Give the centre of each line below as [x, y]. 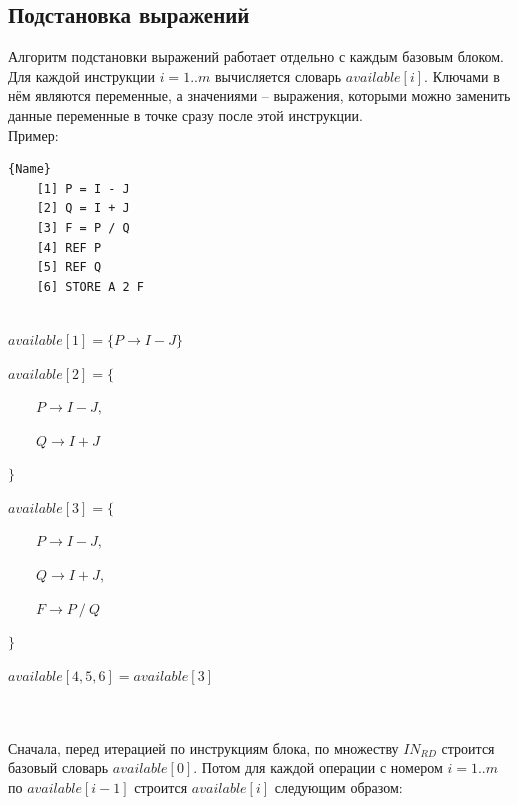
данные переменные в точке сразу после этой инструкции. [185, 114]
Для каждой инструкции [81, 75]
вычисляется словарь [278, 75]
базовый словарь [58, 767]
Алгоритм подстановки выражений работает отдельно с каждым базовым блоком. [256, 56]
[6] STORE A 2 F [90, 286]
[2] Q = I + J [83, 208]
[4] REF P [69, 247]
